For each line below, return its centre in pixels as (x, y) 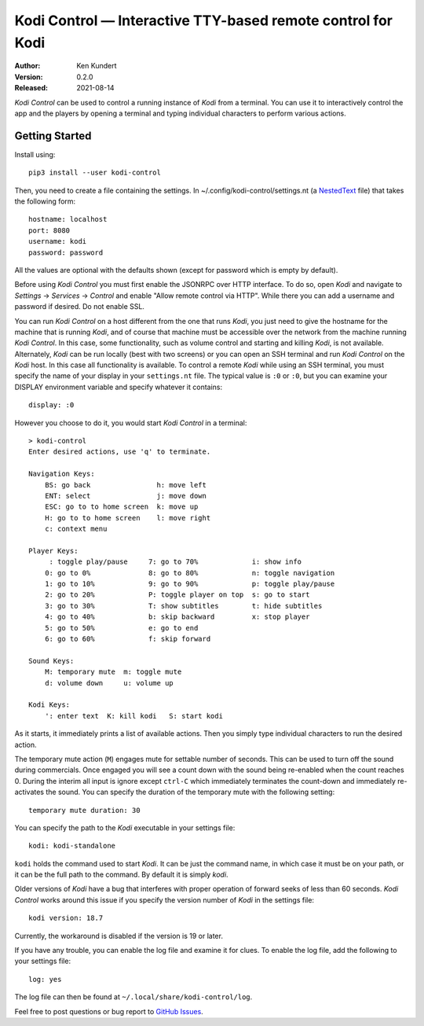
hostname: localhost (68, 219)
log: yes (45, 979)
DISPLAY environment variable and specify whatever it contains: (119, 387)
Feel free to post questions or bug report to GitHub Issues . (109, 1011)
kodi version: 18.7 (66, 918)
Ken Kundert (97, 66)
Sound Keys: (51, 661)
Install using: (35, 154)
